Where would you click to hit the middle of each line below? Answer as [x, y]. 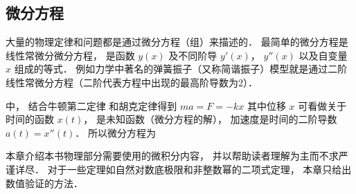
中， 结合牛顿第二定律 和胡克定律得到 [91, 105]
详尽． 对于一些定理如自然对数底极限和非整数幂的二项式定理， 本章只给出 [183, 169]
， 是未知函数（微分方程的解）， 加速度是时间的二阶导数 [210, 119]
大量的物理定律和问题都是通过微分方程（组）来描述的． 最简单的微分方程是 [177, 42]
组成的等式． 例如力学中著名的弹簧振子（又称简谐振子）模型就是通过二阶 [181, 69]
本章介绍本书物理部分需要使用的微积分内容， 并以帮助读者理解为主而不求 [172, 156]
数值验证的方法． [44, 183]
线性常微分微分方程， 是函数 [70, 55]
